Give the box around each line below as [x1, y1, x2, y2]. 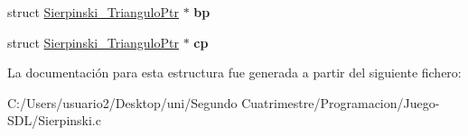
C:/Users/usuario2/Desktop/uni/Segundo [7, 93, 238, 112]
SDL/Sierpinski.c [7, 111, 101, 130]
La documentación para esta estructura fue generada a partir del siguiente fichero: [7, 63, 462, 82]
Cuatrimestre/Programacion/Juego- [241, 93, 440, 112]
